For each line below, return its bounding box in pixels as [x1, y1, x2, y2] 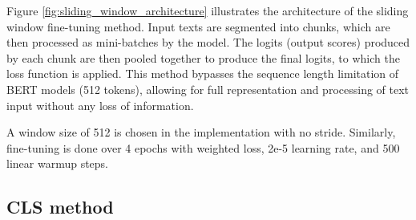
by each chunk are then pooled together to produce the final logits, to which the [6, 49, 400, 66]
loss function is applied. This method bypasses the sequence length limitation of [6, 65, 399, 82]
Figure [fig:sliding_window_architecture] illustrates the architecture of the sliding [6, 2, 409, 18]
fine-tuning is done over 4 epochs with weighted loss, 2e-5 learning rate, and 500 [6, 139, 400, 156]
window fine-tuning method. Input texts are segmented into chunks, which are [6, 18, 390, 35]
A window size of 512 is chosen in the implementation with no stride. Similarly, [6, 124, 396, 141]
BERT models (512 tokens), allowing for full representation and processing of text [6, 80, 410, 97]
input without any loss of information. [6, 96, 194, 113]
